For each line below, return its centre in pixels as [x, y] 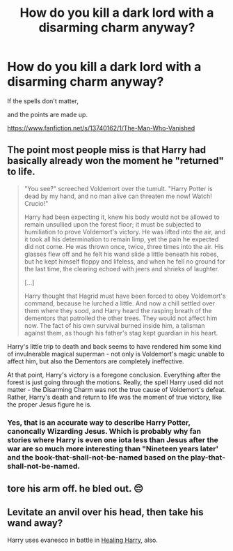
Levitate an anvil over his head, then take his [105, 512]
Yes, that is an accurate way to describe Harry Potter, [99, 422]
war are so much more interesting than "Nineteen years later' [113, 448]
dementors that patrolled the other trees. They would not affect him [121, 318]
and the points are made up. [48, 114]
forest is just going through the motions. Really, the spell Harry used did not [115, 382]
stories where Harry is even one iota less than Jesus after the [113, 439]
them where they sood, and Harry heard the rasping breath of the [118, 310]
